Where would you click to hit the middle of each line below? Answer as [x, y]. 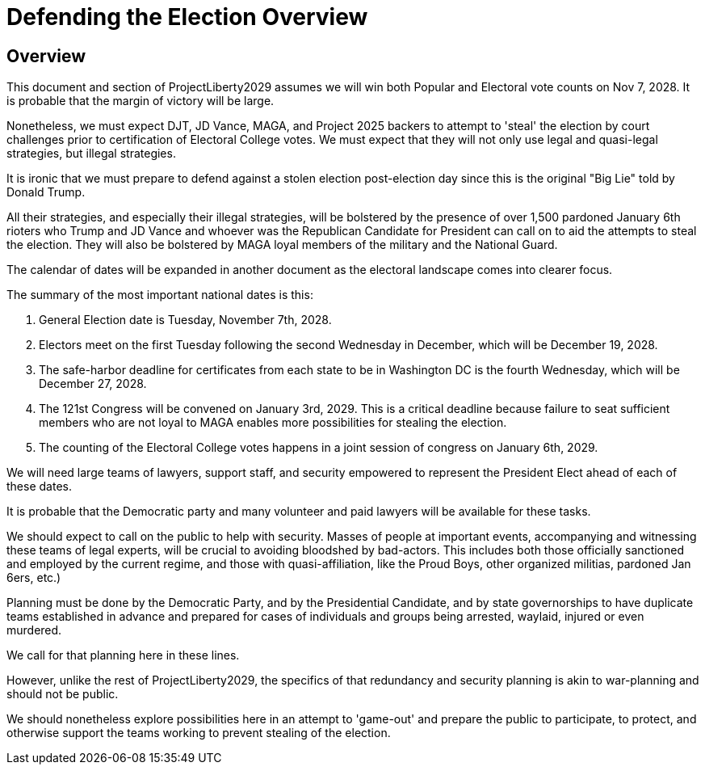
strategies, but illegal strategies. [91, 154]
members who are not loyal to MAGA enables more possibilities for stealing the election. [273, 423]
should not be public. [63, 694]
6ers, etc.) [34, 578]
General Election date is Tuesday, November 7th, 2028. [185, 320]
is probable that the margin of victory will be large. [141, 101]
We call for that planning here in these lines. [123, 655]
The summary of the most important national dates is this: [160, 295]
